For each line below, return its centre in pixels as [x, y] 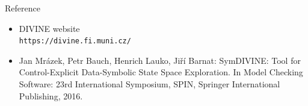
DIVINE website [49, 28]
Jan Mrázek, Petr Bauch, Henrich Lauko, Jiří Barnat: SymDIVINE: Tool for [160, 60]
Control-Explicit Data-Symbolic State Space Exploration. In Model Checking [161, 72]
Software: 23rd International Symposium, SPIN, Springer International [149, 84]
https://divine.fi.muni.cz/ [75, 41]
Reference [23, 8]
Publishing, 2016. [51, 95]
